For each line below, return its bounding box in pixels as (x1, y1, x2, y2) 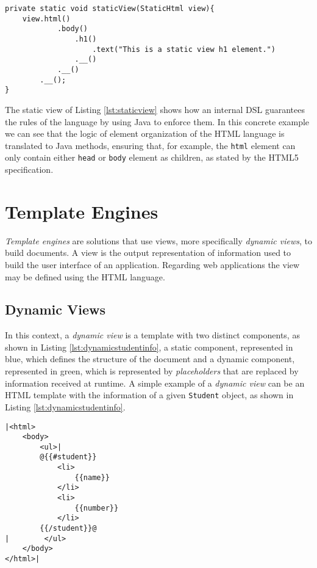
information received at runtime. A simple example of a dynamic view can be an (5, 376, 305, 389)
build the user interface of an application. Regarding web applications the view (5, 258, 300, 271)
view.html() (22, 14, 71, 23)
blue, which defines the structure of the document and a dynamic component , (5, 352, 295, 365)
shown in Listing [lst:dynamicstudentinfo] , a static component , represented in (5, 340, 293, 353)
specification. (5, 163, 54, 175)
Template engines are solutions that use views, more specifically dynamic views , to (5, 234, 312, 247)
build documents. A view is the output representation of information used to (5, 246, 291, 259)
